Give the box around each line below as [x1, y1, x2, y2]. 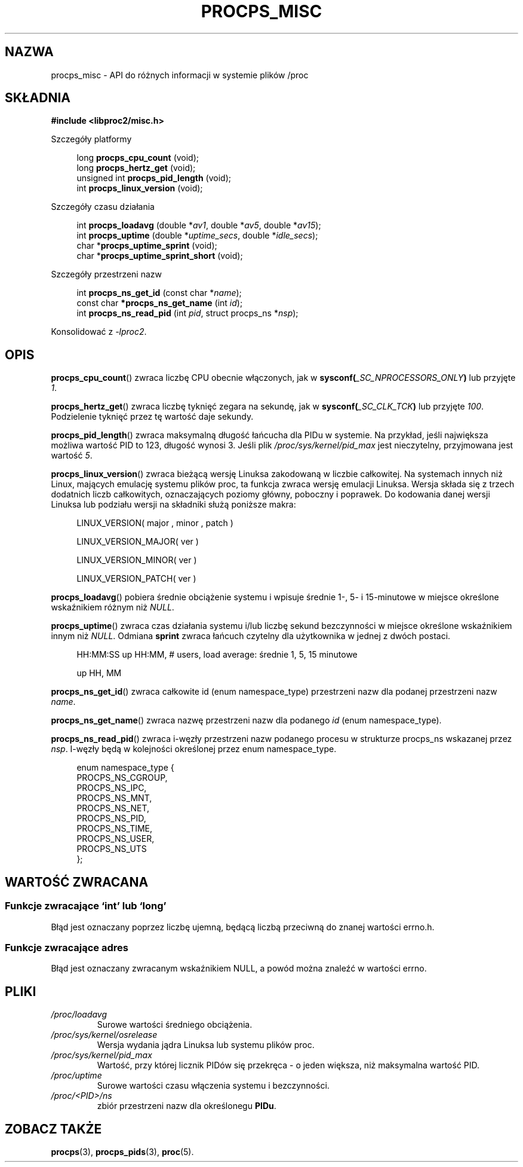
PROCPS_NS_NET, [76, 803, 150, 814]
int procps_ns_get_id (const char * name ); [76, 288, 242, 298]
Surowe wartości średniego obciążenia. [97, 1019, 253, 1030]
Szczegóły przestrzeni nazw [51, 269, 162, 280]
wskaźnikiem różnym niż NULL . [51, 602, 174, 613]
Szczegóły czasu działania [51, 201, 155, 212]
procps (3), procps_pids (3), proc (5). [51, 1146, 194, 1157]
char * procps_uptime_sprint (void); [76, 240, 217, 251]
